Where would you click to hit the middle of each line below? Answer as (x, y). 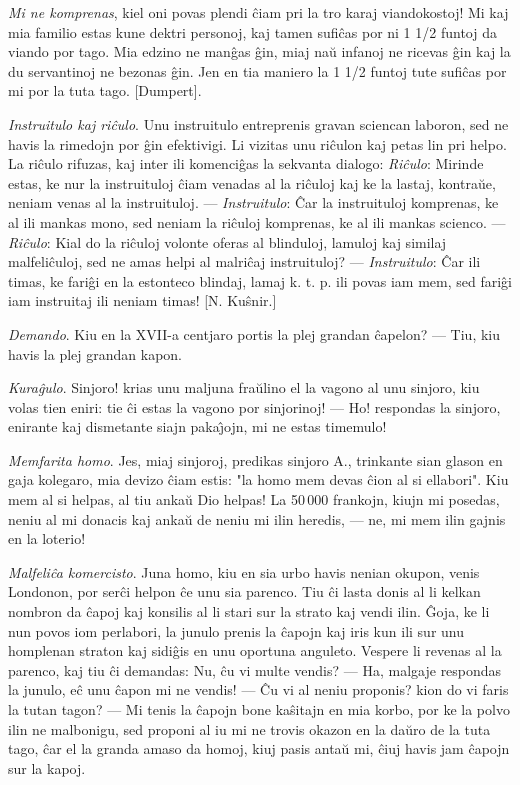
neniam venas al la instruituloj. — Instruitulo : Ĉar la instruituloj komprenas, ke (253, 202)
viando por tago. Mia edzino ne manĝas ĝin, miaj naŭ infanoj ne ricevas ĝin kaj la (259, 51)
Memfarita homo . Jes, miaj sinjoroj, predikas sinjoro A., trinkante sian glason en (255, 459)
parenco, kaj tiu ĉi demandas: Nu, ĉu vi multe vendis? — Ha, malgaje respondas (255, 669)
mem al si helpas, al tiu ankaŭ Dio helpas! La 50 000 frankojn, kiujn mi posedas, (254, 499)
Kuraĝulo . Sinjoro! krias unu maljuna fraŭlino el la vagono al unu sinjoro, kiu (244, 387)
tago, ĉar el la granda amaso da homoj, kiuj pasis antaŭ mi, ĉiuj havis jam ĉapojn (259, 748)
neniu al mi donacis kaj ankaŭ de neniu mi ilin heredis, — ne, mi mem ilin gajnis (257, 518)
